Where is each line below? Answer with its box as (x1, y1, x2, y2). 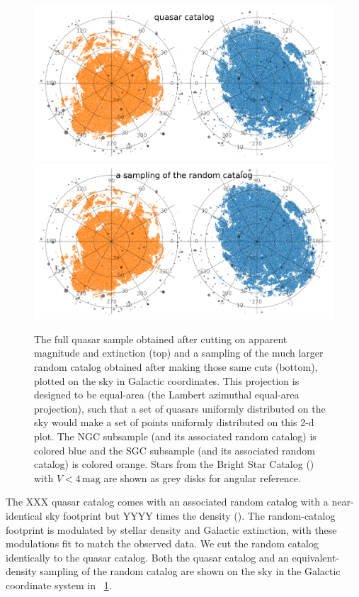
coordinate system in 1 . (6, 577, 112, 592)
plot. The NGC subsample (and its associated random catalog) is (34, 429, 317, 443)
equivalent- (292, 549, 339, 564)
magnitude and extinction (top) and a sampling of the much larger (34, 345, 324, 360)
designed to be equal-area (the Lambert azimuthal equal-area (34, 387, 300, 402)
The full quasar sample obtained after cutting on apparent (34, 331, 287, 346)
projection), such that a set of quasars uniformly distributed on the (34, 401, 326, 415)
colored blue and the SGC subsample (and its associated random (34, 442, 315, 457)
